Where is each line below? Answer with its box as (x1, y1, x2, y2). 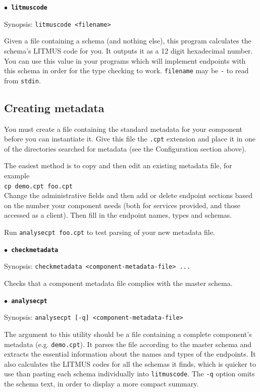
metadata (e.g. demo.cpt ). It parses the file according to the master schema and (4, 338, 252, 349)
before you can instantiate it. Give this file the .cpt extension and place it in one (4, 133, 256, 144)
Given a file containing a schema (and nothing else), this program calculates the (4, 35, 251, 46)
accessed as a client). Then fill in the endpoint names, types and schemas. (4, 210, 232, 220)
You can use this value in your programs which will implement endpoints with (4, 55, 246, 66)
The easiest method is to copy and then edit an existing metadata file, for (4, 160, 232, 171)
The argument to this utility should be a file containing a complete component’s (4, 328, 252, 339)
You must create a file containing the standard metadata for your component (4, 123, 243, 134)
